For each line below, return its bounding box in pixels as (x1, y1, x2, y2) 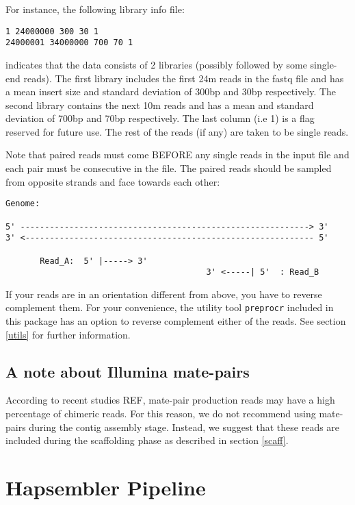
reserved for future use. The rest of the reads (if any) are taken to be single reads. (5, 124, 349, 138)
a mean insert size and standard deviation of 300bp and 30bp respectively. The (5, 84, 337, 99)
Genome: (5, 199, 40, 209)
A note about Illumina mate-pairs (5, 360, 250, 382)
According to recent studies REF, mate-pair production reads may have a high (5, 393, 335, 407)
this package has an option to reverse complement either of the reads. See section (5, 314, 346, 328)
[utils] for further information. (5, 327, 131, 341)
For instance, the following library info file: (5, 2, 185, 16)
